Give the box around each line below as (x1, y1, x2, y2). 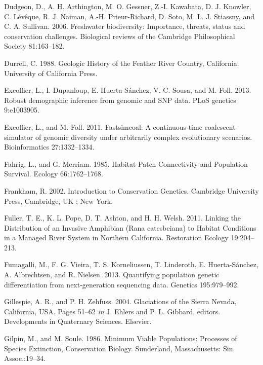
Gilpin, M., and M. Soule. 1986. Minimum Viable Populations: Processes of (4, 333, 237, 344)
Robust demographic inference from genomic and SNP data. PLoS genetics (4, 94, 236, 105)
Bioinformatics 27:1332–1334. (4, 141, 95, 152)
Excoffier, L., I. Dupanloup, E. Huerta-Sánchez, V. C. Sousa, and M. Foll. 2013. (4, 85, 251, 95)
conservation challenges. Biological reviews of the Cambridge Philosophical (4, 30, 235, 41)
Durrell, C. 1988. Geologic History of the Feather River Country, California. (4, 57, 239, 68)
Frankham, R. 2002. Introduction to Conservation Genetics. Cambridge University (4, 185, 259, 196)
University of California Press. (4, 67, 98, 78)
